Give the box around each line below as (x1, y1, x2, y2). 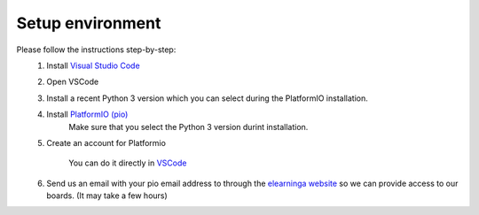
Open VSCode (46, 76, 99, 88)
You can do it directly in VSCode (68, 157, 187, 168)
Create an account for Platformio (46, 137, 166, 148)
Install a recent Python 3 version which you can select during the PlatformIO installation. (46, 93, 368, 104)
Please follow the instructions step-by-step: (16, 44, 177, 55)
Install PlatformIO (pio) (46, 109, 129, 119)
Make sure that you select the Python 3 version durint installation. (68, 121, 309, 132)
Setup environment (16, 13, 161, 33)
